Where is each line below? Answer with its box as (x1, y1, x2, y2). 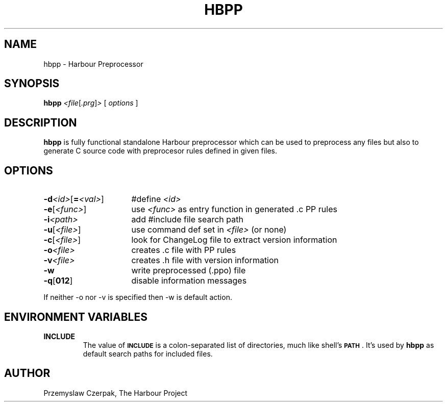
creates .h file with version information (131, 255, 279, 266)
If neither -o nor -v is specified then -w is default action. (43, 293, 232, 302)
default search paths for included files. (83, 349, 213, 358)
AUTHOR (4, 367, 51, 380)
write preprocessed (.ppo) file (131, 265, 246, 276)
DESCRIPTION (4, 116, 77, 129)
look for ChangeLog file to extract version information (131, 235, 337, 245)
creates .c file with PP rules (131, 245, 236, 256)
